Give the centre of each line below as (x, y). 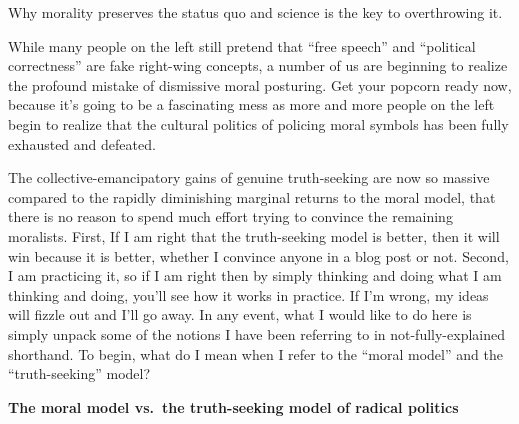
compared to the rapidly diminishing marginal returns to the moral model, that (252, 196)
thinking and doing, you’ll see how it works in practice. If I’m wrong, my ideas (248, 294)
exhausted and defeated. (82, 143)
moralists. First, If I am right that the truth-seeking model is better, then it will (254, 235)
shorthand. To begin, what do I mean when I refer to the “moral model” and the (255, 353)
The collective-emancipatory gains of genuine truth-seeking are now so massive (249, 177)
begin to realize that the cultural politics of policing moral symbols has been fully (258, 123)
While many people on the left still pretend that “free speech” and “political (242, 45)
